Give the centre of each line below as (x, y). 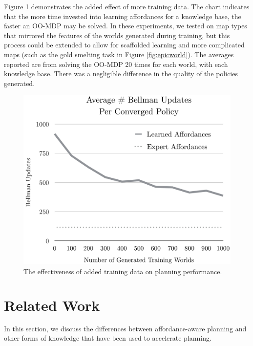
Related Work (52, 305)
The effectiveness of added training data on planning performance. (123, 271)
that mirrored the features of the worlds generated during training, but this (117, 35)
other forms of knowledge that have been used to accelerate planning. (108, 338)
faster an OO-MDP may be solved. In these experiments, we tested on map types (126, 26)
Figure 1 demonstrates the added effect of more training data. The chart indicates (127, 6)
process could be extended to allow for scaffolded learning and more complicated (124, 45)
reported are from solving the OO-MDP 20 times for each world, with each (116, 64)
